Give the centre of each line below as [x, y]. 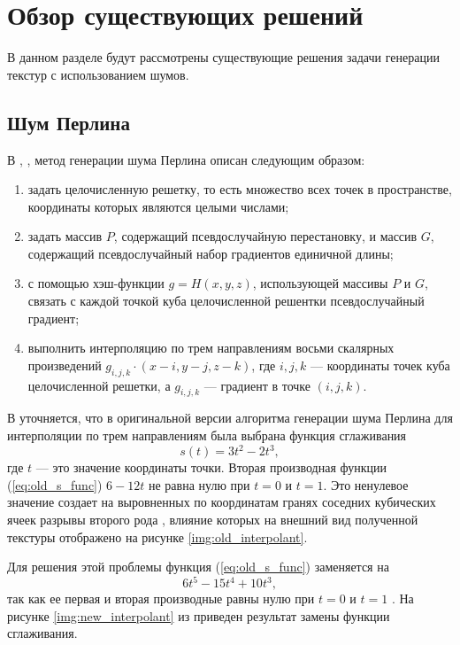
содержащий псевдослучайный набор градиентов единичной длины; [211, 253]
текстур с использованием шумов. [98, 74]
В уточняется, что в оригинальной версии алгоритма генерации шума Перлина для [230, 418]
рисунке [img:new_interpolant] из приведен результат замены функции [199, 615]
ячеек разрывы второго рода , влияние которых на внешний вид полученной [213, 519]
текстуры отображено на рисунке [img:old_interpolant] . [157, 536]
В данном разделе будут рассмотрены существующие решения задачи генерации [223, 57]
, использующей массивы [320, 283]
